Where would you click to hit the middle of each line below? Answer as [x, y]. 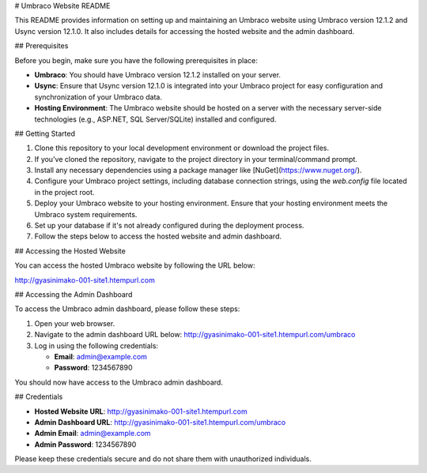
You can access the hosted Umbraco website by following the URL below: [135, 265]
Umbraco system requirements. [86, 214]
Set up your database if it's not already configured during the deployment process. [169, 226]
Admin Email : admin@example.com [93, 434]
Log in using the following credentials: [96, 345]
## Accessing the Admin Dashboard [74, 294]
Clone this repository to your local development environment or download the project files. [182, 148]
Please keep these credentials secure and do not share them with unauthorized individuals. [163, 459]
